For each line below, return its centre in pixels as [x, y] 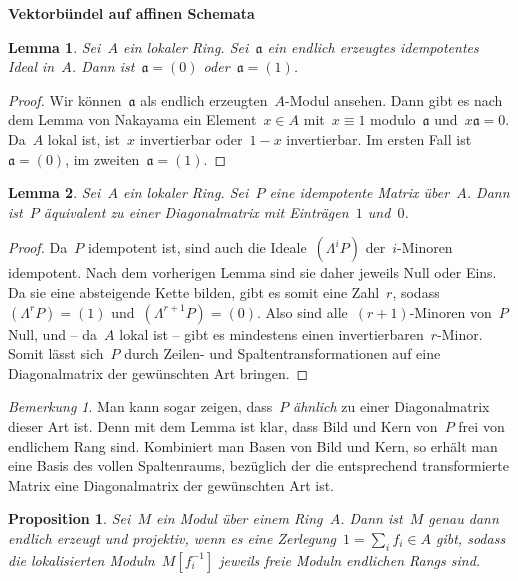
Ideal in [31, 66]
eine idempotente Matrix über [359, 192]
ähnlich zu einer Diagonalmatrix [391, 406]
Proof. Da [38, 247]
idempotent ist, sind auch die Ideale [197, 247]
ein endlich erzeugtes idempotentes [373, 46]
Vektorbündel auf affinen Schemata [131, 13]
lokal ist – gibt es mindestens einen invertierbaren [271, 333]
